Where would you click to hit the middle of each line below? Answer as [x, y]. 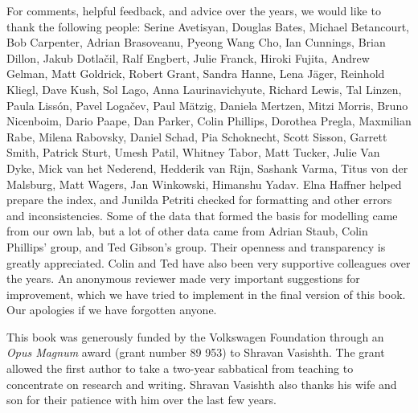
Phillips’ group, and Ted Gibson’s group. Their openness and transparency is [196, 246]
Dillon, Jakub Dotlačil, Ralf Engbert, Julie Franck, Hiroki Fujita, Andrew [188, 57]
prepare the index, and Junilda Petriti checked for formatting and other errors [199, 200]
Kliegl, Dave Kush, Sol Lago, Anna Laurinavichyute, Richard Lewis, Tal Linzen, [204, 89]
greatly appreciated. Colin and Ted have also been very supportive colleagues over [209, 262]
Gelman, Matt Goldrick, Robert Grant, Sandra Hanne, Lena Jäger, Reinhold [196, 74]
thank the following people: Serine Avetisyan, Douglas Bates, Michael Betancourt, [208, 26]
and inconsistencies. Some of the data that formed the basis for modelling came [202, 215]
